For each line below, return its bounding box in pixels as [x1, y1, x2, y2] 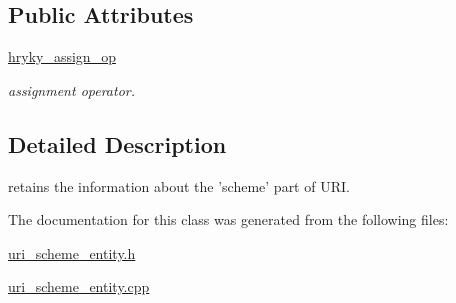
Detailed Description [8, 128, 227, 159]
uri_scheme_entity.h [8, 242, 136, 263]
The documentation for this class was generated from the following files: [8, 209, 449, 230]
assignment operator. [8, 79, 136, 100]
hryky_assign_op [8, 46, 116, 67]
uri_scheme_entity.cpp [8, 276, 150, 297]
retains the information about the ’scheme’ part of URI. [8, 175, 350, 196]
